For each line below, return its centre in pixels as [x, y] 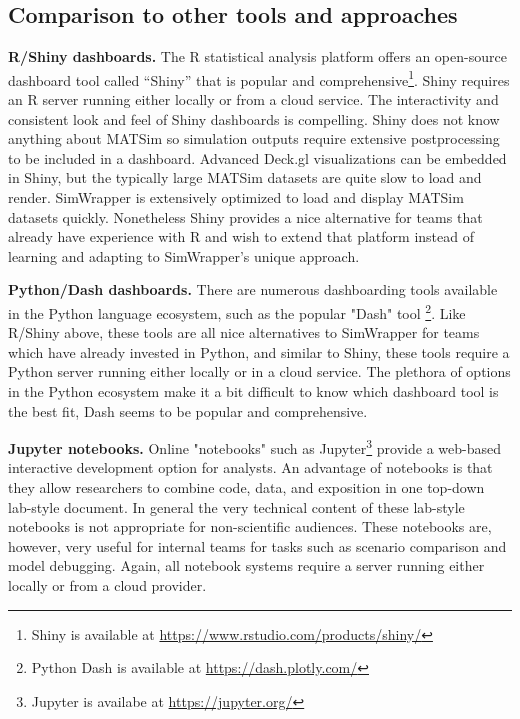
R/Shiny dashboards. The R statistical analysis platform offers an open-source [257, 56]
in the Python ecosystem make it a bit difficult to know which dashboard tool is [253, 391]
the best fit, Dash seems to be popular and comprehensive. [188, 410]
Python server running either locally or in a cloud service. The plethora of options [259, 371]
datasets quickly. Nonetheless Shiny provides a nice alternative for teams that [245, 216]
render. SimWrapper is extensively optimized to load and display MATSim [236, 197]
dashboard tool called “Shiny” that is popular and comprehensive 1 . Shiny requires [259, 78]
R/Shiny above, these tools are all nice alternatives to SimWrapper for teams [244, 332]
